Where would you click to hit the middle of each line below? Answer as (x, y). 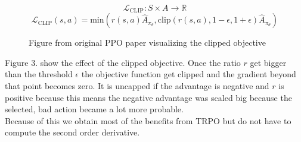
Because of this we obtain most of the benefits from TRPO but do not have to (148, 120)
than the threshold (39, 74)
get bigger (268, 62)
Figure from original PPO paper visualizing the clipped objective (147, 42)
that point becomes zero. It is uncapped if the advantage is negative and (137, 86)
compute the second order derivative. (72, 132)
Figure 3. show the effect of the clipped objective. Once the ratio (123, 62)
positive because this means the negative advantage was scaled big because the (148, 97)
